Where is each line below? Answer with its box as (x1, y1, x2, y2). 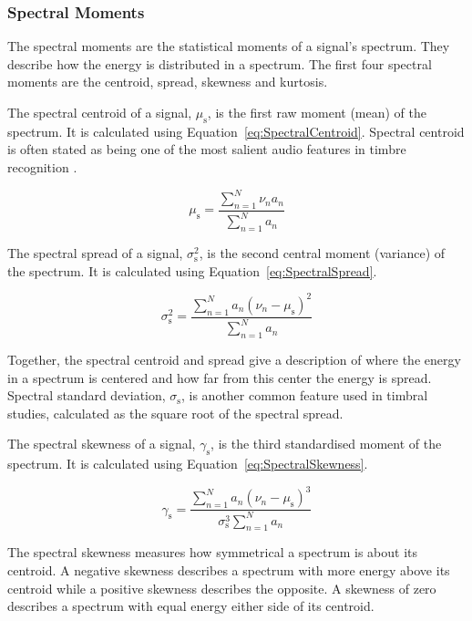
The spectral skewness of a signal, (7, 434, 196, 453)
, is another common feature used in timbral (180, 386, 428, 405)
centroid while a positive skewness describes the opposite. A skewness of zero (7, 578, 436, 597)
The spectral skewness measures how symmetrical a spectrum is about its (7, 543, 418, 562)
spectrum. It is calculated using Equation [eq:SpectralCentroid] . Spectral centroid (7, 121, 465, 140)
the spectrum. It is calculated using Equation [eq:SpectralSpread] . (7, 261, 377, 280)
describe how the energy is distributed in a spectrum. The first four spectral (7, 54, 432, 73)
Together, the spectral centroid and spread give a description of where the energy (7, 349, 461, 368)
